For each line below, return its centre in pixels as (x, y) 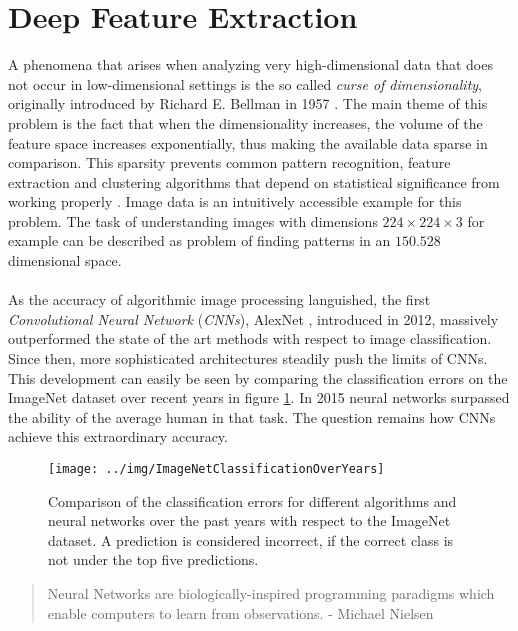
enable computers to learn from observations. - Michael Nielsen (240, 612)
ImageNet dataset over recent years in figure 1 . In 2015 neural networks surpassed (259, 397)
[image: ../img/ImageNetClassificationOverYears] (216, 469)
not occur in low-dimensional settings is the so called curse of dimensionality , (245, 83)
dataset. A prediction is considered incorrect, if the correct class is (251, 539)
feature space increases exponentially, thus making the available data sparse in (248, 142)
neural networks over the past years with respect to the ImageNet (249, 520)
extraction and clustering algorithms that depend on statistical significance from (254, 181)
